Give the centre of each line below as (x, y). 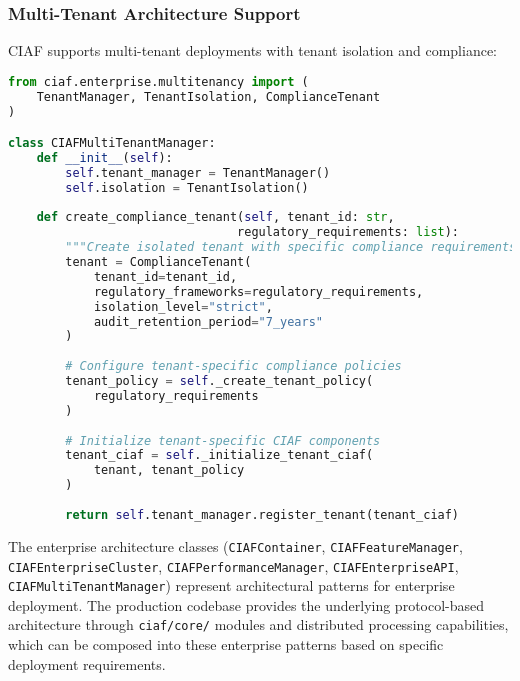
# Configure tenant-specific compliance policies (233, 366)
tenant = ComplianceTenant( (158, 262)
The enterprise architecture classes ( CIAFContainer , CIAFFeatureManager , (235, 545)
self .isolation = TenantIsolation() (187, 187)
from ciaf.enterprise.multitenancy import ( (158, 81)
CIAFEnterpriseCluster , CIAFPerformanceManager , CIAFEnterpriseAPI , (233, 565)
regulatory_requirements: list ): (348, 232)
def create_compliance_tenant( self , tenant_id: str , (215, 217)
